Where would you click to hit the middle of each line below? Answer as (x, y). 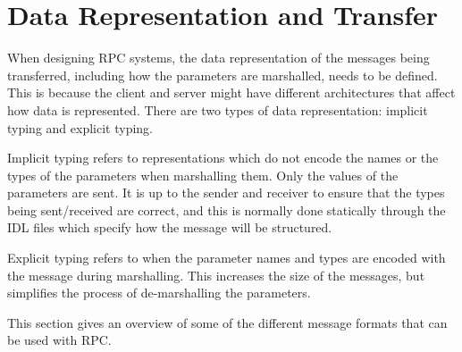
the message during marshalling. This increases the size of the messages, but (216, 275)
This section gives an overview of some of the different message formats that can (227, 322)
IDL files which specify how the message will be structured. (170, 227)
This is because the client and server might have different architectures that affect (231, 92)
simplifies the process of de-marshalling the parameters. (159, 293)
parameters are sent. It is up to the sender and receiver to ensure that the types (226, 193)
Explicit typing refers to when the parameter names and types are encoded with (227, 258)
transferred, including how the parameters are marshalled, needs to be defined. (223, 75)
